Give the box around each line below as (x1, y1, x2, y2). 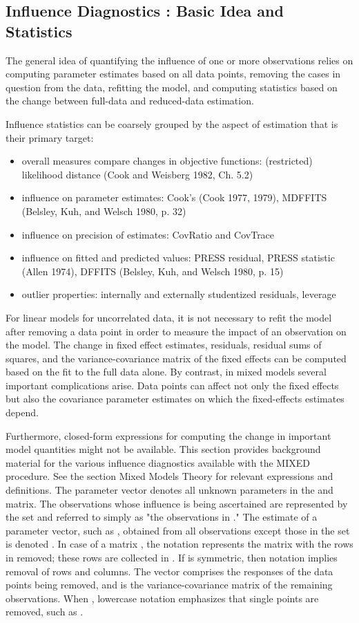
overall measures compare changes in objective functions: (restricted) (21, 154, 313, 168)
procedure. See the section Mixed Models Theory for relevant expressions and (6, 469, 333, 483)
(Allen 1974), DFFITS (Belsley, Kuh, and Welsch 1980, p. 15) (21, 263, 284, 278)
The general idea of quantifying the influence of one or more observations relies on (6, 53, 353, 67)
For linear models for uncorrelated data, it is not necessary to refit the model (6, 310, 332, 324)
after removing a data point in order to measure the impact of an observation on (6, 324, 347, 338)
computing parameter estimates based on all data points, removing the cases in (6, 66, 341, 81)
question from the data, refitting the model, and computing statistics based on (6, 80, 338, 94)
